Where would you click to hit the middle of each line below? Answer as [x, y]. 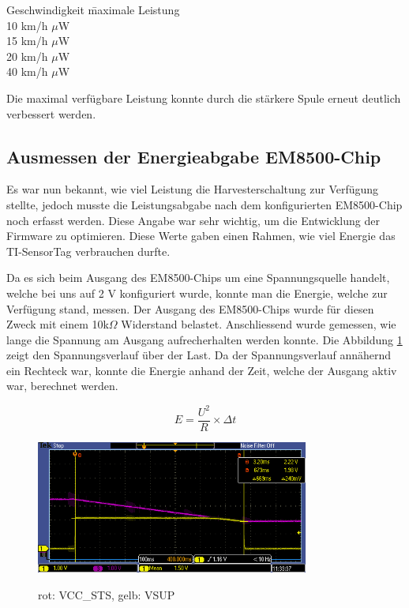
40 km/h [27, 71]
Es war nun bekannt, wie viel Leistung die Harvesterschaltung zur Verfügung [193, 189]
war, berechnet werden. [62, 386]
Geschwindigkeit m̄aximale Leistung [93, 9]
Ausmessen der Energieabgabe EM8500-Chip [194, 156]
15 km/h [27, 41]
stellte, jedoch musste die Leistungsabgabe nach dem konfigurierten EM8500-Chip [204, 204]
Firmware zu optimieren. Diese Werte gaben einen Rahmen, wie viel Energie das [201, 236]
